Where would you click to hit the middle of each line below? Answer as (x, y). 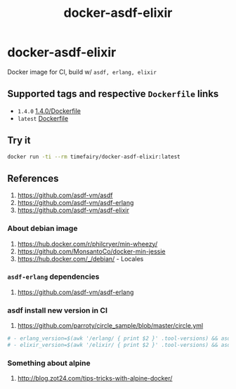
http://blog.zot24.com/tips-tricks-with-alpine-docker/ (95, 378)
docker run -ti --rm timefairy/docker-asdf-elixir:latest (94, 157)
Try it (19, 141)
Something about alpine (49, 363)
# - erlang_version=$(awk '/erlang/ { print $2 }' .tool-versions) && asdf (120, 338)
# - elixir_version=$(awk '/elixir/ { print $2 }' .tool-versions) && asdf (120, 345)
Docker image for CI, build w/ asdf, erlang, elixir (82, 72)
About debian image (42, 228)
